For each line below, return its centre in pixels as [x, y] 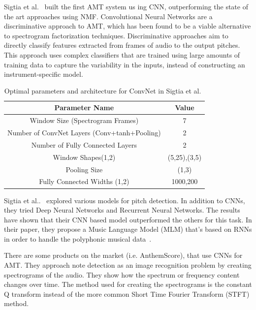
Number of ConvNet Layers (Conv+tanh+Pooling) [84, 133]
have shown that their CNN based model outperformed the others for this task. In [128, 219]
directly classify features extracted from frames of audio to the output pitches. [122, 45]
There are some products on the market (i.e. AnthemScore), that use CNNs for [123, 255]
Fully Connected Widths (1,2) [84, 181]
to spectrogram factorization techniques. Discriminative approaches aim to [116, 35]
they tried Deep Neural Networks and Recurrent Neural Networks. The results [122, 210]
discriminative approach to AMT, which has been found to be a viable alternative [128, 26]
